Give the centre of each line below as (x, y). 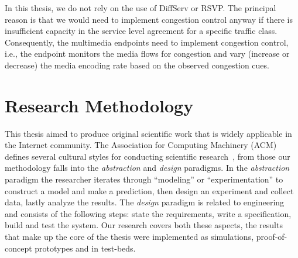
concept (18, 248)
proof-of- (272, 237)
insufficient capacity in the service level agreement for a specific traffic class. (141, 31)
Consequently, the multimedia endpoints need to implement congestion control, (147, 42)
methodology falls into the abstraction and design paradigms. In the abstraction (147, 168)
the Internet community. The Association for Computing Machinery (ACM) (141, 145)
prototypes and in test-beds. (85, 248)
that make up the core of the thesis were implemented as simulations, (129, 237)
